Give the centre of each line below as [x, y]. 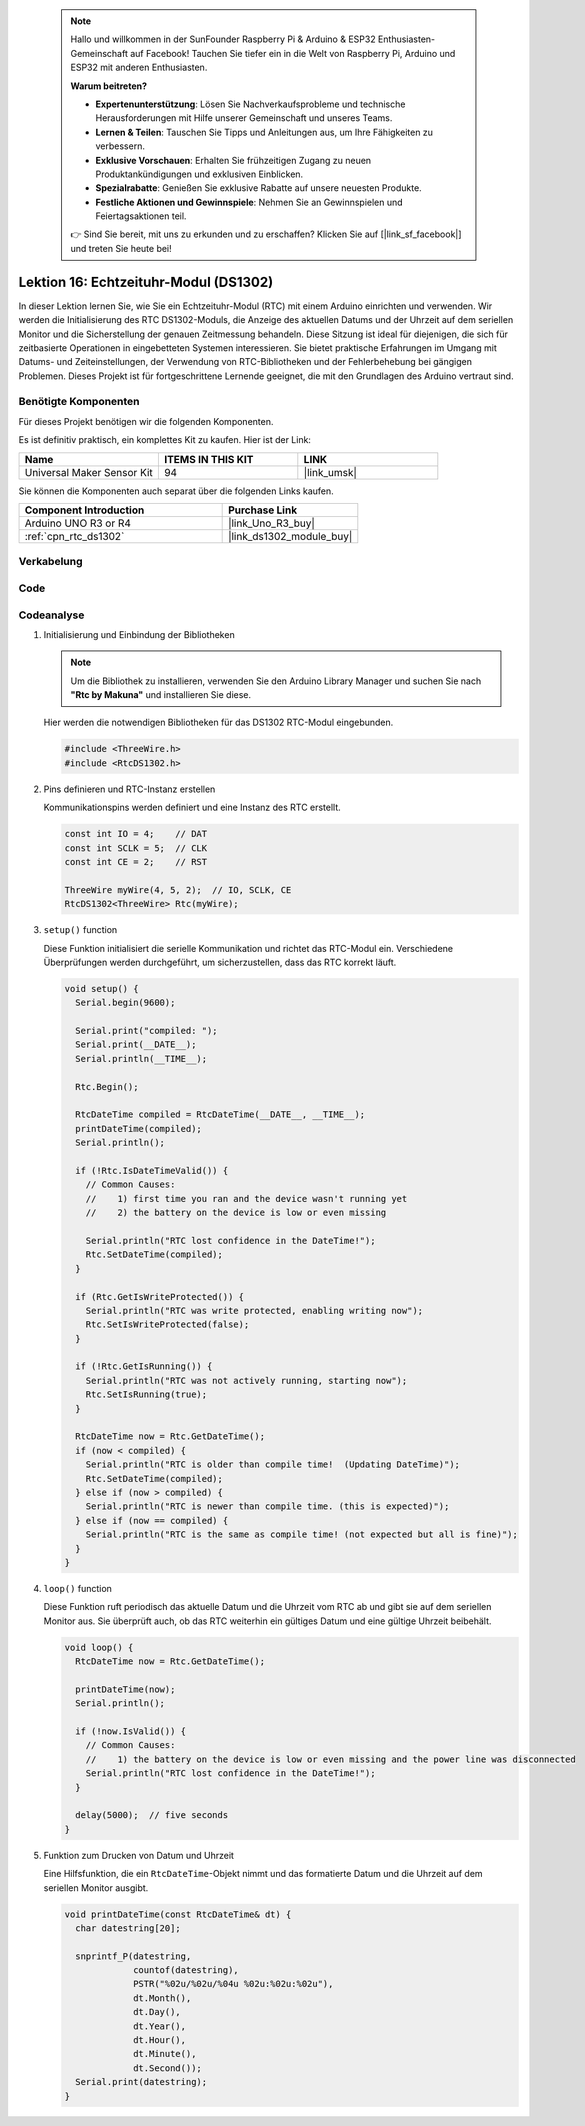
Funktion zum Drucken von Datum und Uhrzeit [139, 1855]
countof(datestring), [186, 1970]
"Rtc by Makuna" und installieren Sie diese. [161, 695]
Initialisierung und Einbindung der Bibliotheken [139, 634]
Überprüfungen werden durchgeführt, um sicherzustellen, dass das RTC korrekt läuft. [220, 962]
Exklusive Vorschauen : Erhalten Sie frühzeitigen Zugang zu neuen [233, 160]
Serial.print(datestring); [141, 2082]
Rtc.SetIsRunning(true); [146, 1394]
